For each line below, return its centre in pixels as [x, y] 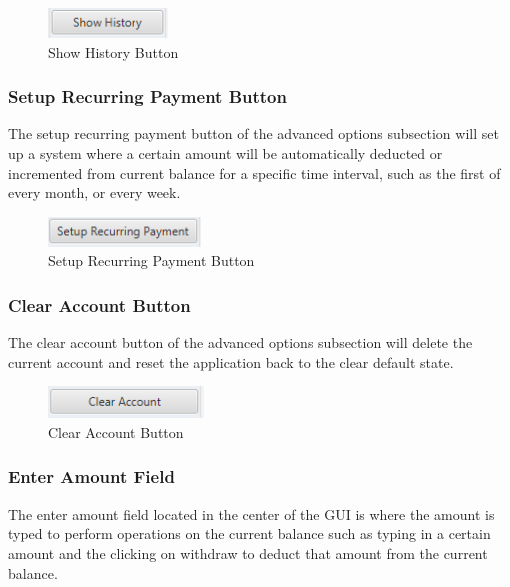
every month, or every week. [94, 192]
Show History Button [113, 51]
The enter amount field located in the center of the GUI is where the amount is [251, 513]
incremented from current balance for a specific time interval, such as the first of [254, 172]
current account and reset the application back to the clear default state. [231, 361]
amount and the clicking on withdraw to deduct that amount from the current [248, 552]
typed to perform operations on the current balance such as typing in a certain [249, 533]
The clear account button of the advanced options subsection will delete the [240, 342]
